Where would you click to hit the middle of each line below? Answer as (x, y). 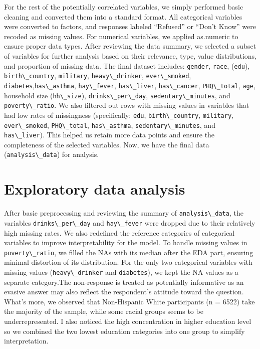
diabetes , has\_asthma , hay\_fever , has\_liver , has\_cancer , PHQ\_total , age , (130, 85)
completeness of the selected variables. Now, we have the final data (107, 144)
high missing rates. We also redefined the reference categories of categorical (119, 232)
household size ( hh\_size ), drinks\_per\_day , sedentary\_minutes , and (117, 95)
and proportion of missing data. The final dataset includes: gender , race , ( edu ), (127, 65)
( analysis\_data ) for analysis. (52, 154)
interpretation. (26, 341)
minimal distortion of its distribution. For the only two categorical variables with (128, 262)
